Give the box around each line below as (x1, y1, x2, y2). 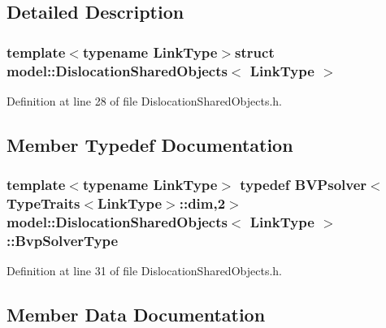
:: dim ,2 (179, 193, 226, 214)
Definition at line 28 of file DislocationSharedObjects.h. (7, 92, 282, 109)
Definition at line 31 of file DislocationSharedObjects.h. (7, 262, 282, 279)
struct (235, 41, 275, 62)
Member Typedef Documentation (7, 132, 293, 157)
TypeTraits (7, 193, 80, 214)
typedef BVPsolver (240, 175, 367, 195)
